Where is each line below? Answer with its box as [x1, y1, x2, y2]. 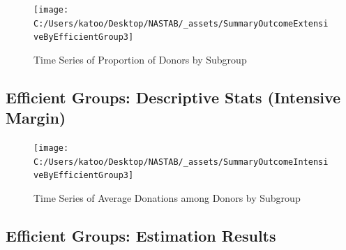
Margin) [6, 107, 66, 128]
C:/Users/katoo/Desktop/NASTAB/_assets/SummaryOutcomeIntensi [33, 156, 329, 167]
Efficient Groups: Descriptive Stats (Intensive [6, 86, 341, 108]
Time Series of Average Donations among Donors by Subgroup [33, 191, 301, 205]
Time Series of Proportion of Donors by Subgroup [33, 52, 247, 66]
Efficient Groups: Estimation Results [6, 225, 276, 247]
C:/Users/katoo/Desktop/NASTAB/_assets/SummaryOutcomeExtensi [33, 18, 329, 29]
